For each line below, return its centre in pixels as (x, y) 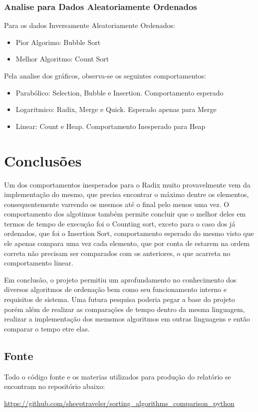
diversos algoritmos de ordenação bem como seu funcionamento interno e (116, 289)
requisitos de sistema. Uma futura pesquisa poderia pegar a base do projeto (120, 299)
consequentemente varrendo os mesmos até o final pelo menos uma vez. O (117, 204)
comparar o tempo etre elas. (47, 328)
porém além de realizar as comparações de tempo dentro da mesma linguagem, (125, 309)
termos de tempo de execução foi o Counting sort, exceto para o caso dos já (120, 223)
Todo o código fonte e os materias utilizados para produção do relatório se (118, 376)
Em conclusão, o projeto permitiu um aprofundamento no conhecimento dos (120, 279)
